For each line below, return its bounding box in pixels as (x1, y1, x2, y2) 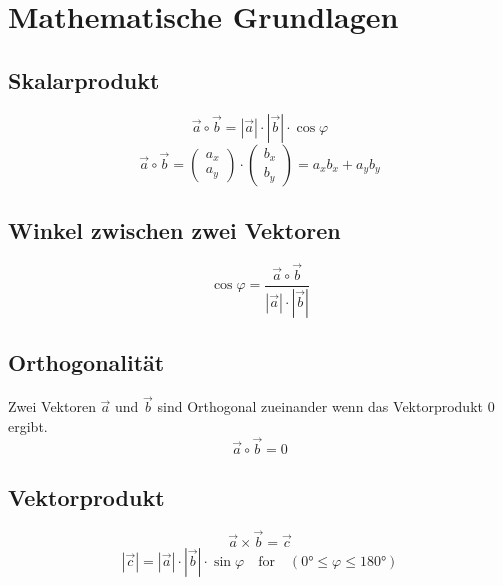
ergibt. (8, 415, 48, 436)
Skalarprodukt (8, 64, 160, 95)
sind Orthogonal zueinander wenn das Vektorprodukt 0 (157, 396, 495, 417)
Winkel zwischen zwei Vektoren (8, 214, 341, 245)
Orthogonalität (8, 347, 165, 378)
